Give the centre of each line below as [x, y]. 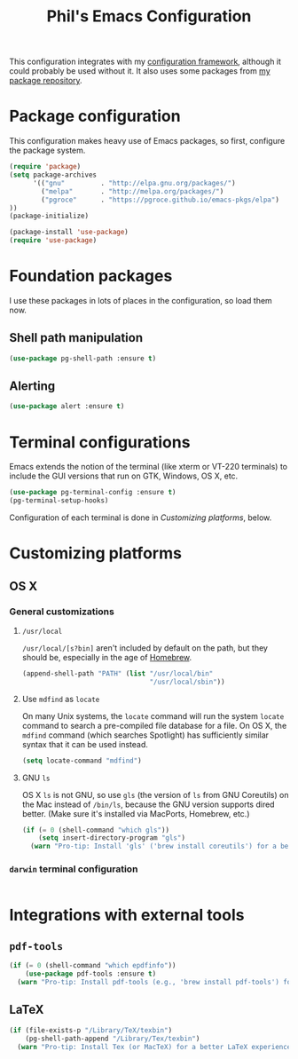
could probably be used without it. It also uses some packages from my [140, 71]
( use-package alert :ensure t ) [67, 407]
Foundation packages [91, 276]
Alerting [32, 387]
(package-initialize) [49, 216]
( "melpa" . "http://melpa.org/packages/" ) [133, 191]
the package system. [47, 150]
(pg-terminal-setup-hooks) [59, 501]
